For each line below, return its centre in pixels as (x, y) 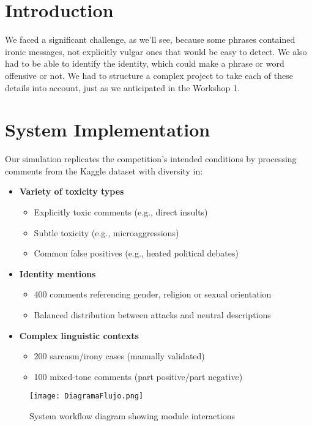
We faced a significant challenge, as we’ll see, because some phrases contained (150, 39)
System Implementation (108, 129)
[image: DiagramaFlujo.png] (87, 396)
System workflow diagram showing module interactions (132, 416)
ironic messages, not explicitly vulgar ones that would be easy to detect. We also (156, 51)
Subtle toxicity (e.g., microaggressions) (106, 232)
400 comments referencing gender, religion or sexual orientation (153, 294)
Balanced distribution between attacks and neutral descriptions (152, 314)
